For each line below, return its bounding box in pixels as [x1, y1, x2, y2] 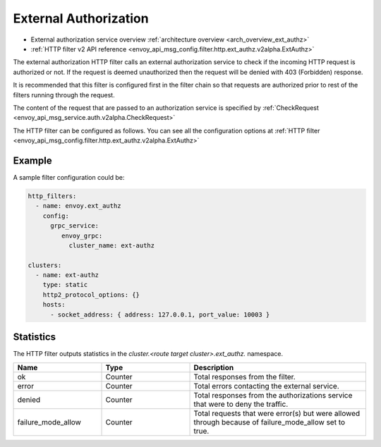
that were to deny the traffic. [193, 399, 289, 409]
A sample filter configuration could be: [13, 173, 125, 181]
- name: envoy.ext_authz [35, 202, 121, 210]
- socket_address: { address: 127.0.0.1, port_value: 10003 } [50, 310, 270, 319]
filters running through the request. [13, 90, 116, 99]
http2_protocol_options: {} [42, 290, 140, 299]
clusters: [28, 261, 62, 269]
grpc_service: [50, 222, 99, 230]
